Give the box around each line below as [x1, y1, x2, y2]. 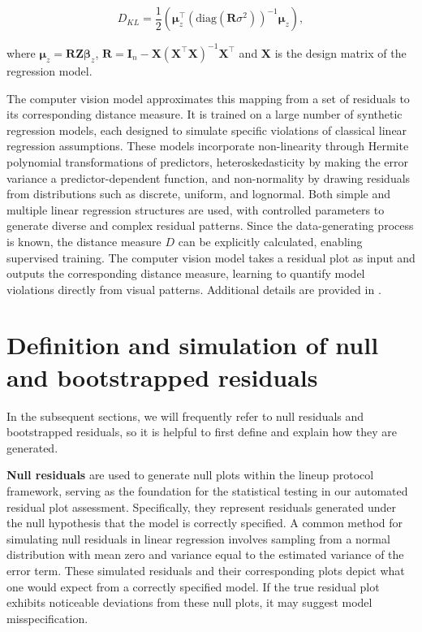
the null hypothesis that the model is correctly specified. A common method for [6, 514, 403, 531]
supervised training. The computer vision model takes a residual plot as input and [6, 249, 416, 266]
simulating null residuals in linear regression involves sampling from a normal [6, 530, 390, 547]
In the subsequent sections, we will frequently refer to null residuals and [6, 407, 364, 424]
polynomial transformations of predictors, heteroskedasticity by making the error [6, 153, 409, 170]
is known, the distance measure [6, 232, 161, 249]
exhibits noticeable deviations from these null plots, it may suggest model [6, 594, 372, 611]
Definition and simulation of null [6, 328, 379, 361]
